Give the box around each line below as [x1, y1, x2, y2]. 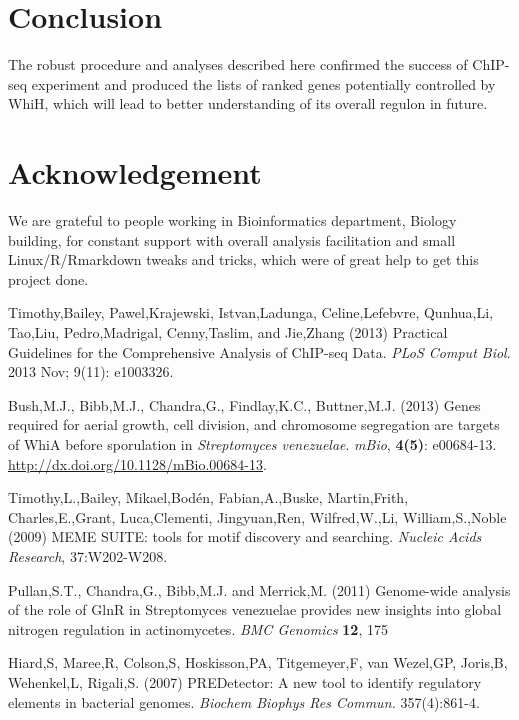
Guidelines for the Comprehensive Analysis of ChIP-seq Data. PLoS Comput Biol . [8, 341, 511, 362]
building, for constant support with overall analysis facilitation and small [8, 229, 456, 250]
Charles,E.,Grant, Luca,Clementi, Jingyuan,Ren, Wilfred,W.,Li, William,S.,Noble [8, 506, 507, 527]
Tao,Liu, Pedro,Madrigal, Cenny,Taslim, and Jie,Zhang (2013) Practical [8, 322, 448, 342]
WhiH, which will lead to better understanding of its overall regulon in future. [8, 93, 488, 114]
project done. [8, 268, 89, 289]
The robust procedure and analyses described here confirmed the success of [8, 54, 468, 75]
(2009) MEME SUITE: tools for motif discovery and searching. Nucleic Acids [8, 526, 482, 547]
